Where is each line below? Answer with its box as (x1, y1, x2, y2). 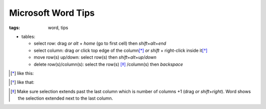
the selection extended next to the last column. (18, 95, 113, 101)
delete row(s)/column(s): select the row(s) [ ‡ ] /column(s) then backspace (33, 61, 183, 67)
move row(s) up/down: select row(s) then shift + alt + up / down (33, 54, 157, 60)
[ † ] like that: (10, 79, 34, 85)
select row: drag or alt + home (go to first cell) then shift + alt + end (33, 40, 166, 46)
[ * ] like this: (10, 70, 34, 76)
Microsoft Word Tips (9, 7, 95, 18)
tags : (9, 25, 20, 31)
